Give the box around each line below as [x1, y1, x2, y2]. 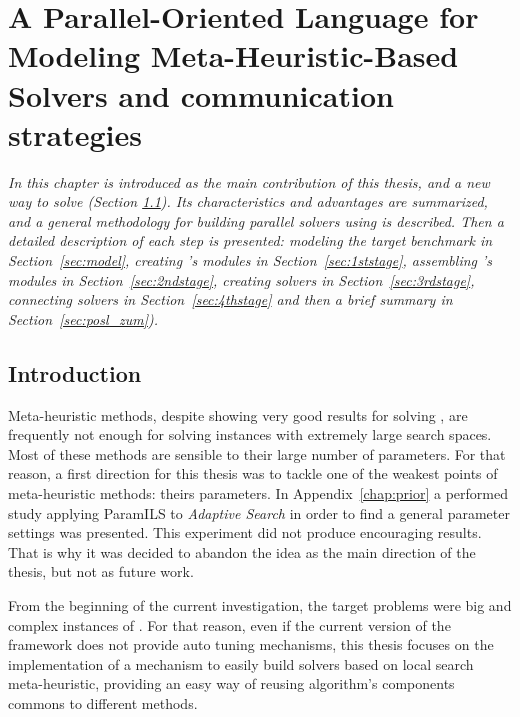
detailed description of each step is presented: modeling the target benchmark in [8, 230, 493, 251]
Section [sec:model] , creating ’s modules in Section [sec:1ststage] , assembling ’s [8, 250, 493, 271]
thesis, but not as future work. [8, 561, 194, 582]
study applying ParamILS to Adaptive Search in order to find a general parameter [8, 502, 510, 523]
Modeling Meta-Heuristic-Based [8, 35, 459, 76]
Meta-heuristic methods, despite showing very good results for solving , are [8, 404, 468, 425]
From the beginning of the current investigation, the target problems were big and [8, 594, 512, 615]
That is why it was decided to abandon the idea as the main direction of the [8, 541, 476, 562]
